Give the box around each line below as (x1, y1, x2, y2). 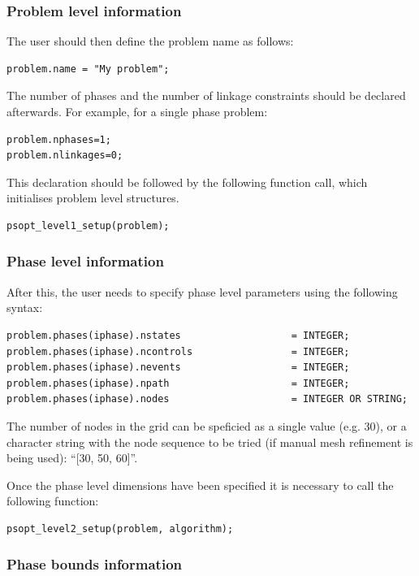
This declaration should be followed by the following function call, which (6, 173, 368, 190)
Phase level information (6, 251, 164, 271)
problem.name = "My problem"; (6, 63, 170, 75)
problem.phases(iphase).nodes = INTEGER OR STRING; (6, 393, 408, 405)
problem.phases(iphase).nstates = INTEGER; (6, 329, 350, 341)
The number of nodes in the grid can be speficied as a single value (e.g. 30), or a (6, 417, 407, 434)
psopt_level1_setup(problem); (6, 219, 170, 232)
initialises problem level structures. (6, 189, 179, 206)
